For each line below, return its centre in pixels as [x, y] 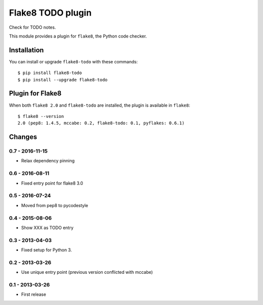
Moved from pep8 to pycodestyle [55, 205]
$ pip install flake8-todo [50, 73]
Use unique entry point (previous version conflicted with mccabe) [87, 272]
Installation [26, 50]
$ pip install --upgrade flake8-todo [63, 80]
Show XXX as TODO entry [47, 228]
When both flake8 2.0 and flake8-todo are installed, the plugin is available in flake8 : [100, 105]
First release [34, 294]
